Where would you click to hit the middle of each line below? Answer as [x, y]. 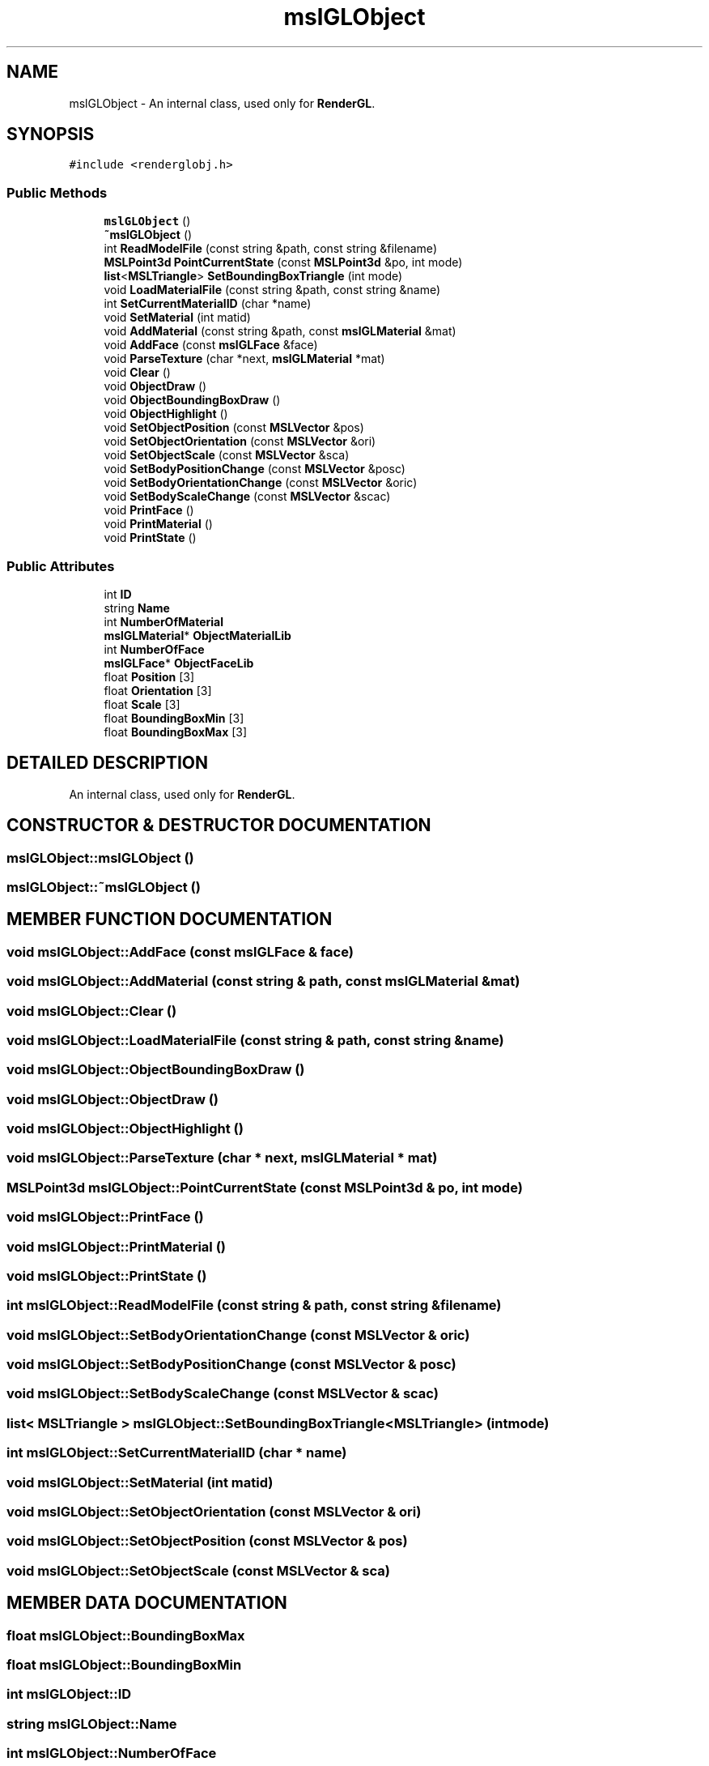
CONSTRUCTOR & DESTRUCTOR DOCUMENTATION [219, 825]
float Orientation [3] [158, 690]
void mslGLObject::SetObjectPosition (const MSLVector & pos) [207, 1541]
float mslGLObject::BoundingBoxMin [124, 1664]
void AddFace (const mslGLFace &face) [211, 345]
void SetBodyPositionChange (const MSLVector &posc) [255, 469]
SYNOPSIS [51, 134]
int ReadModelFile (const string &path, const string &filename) [270, 249]
